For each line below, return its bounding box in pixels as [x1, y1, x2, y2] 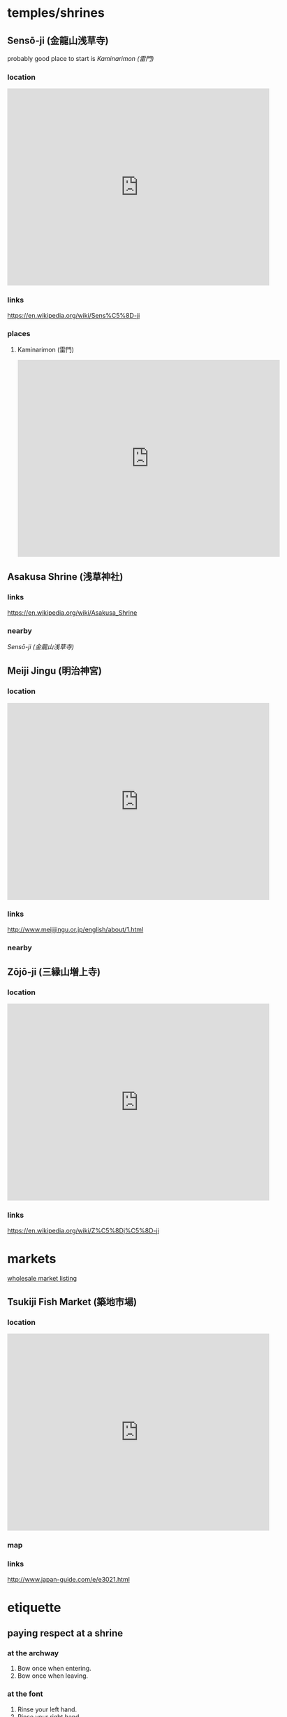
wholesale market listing [7, 1274, 78, 1282]
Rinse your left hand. [17, 1705, 78, 1713]
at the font [7, 1689, 43, 1699]
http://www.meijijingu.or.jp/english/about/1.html [7, 925, 144, 933]
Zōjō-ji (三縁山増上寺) [7, 966, 101, 978]
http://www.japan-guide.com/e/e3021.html [7, 1575, 131, 1583]
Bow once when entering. [17, 1664, 92, 1673]
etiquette [7, 1599, 61, 1615]
